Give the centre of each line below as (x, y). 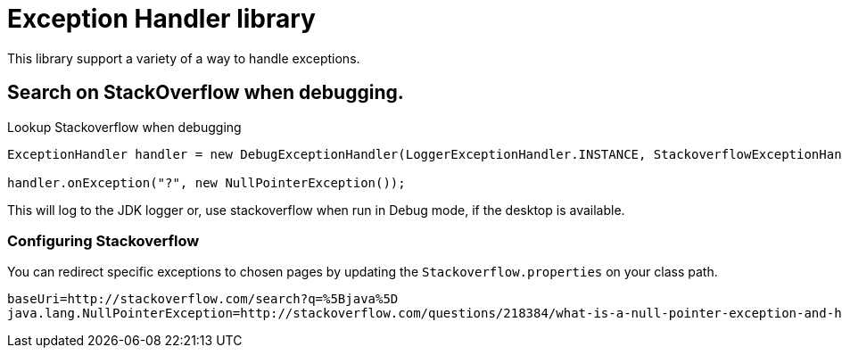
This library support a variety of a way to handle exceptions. (184, 58)
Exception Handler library (161, 19)
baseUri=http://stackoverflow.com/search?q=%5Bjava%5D (203, 299)
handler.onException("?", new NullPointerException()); (206, 182)
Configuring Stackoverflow (103, 240)
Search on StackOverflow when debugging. (206, 93)
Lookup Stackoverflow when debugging (124, 127)
